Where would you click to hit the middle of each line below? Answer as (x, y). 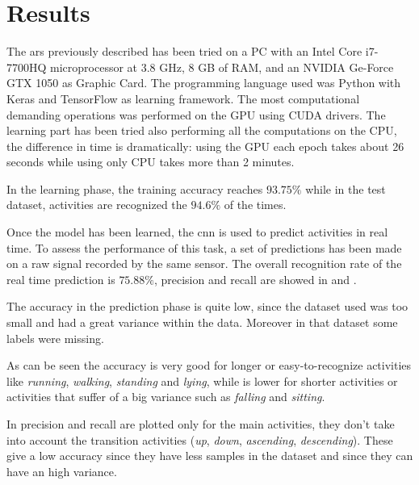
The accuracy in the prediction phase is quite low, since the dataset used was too (207, 306)
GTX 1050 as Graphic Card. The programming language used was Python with (204, 83)
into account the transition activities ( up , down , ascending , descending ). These (200, 439)
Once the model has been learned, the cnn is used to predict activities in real (197, 232)
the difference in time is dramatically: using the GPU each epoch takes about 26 (205, 146)
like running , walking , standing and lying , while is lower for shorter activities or (202, 380)
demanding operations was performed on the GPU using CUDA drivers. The (196, 114)
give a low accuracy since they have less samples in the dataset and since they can (210, 456)
